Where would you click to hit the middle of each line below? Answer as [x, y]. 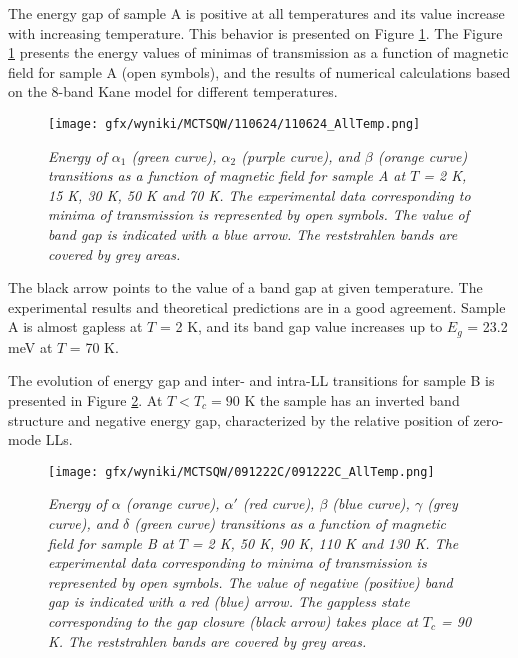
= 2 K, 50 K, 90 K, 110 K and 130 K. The [325, 542]
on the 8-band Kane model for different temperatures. [173, 91]
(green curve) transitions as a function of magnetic [290, 523]
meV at [30, 346]
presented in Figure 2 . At [85, 400]
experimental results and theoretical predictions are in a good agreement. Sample [257, 306]
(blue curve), [371, 503]
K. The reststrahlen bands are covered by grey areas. [207, 640]
